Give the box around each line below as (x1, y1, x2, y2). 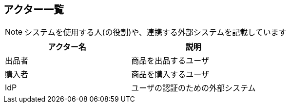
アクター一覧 (3, 3, 64, 16)
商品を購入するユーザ (131, 69, 209, 80)
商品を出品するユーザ (131, 56, 209, 66)
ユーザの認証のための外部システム (131, 83, 256, 93)
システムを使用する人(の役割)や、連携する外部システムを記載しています (24, 27, 287, 38)
